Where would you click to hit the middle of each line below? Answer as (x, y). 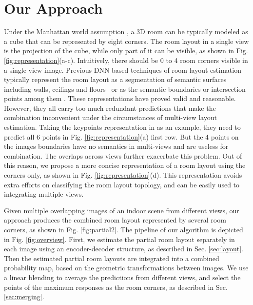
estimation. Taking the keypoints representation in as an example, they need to (122, 127)
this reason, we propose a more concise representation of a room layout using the (125, 165)
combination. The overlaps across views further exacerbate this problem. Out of (123, 155)
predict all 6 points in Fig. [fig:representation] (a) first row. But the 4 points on (121, 136)
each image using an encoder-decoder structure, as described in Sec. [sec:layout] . (124, 249)
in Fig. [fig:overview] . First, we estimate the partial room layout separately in (119, 239)
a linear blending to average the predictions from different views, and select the (122, 277)
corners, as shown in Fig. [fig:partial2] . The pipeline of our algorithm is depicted (124, 229)
